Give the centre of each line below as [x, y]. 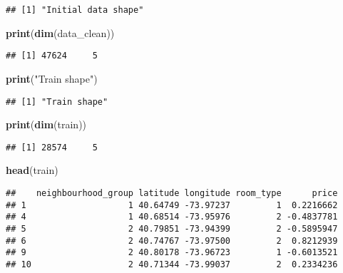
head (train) [32, 170]
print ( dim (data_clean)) [60, 32]
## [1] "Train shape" [57, 102]
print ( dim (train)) [46, 124]
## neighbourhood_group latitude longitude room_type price [172, 193]
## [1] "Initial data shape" [75, 10]
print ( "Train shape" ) [52, 78]
